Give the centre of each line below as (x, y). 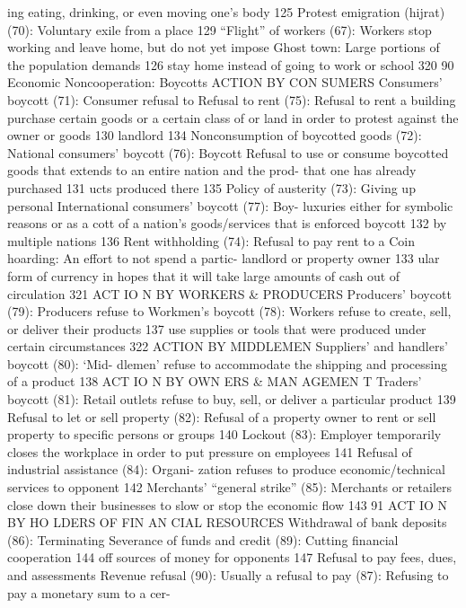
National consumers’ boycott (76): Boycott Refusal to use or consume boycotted (228, 152)
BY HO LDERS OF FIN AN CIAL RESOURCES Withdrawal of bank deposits (227, 522)
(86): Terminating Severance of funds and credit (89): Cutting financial (203, 539)
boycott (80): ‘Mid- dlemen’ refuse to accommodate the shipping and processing (227, 363)
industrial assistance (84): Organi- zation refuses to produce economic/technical (226, 469)
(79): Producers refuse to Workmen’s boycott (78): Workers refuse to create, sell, (229, 311)
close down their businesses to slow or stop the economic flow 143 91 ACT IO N (228, 504)
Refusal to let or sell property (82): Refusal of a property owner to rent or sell (222, 416)
